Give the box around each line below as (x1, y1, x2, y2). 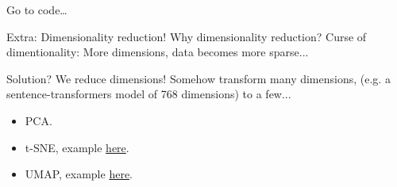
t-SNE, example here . (25, 139, 129, 155)
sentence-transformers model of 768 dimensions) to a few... (6, 86, 291, 102)
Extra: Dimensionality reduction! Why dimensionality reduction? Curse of (6, 28, 367, 44)
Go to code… (6, 2, 67, 17)
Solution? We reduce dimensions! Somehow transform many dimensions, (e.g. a (6, 70, 391, 86)
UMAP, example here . (25, 166, 133, 182)
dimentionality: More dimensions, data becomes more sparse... (6, 44, 309, 60)
